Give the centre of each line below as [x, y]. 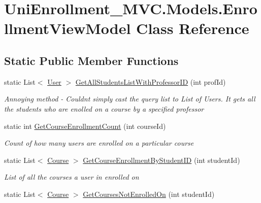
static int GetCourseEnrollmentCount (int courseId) [85, 126]
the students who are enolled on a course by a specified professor [104, 108]
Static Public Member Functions [91, 60]
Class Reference [193, 28]
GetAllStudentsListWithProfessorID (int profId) [151, 81]
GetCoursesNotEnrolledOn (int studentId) [149, 194]
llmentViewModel [68, 28]
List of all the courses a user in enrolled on [72, 177]
